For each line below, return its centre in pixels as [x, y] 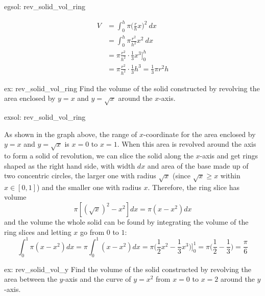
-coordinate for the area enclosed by [200, 134]
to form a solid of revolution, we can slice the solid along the [99, 155]
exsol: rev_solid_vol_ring [45, 116]
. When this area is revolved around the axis [187, 144]
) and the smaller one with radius [89, 187]
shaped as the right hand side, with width [70, 165]
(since [182, 176]
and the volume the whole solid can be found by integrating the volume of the [126, 222]
